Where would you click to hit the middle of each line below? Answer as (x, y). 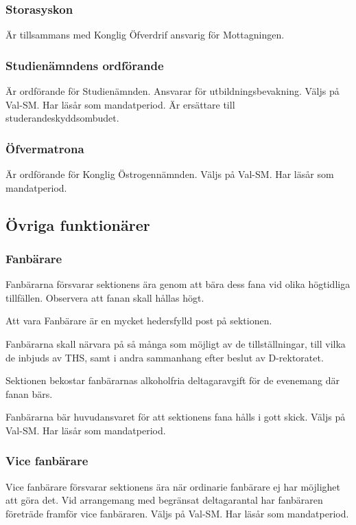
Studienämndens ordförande (85, 65)
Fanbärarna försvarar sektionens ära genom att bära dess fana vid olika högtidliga (178, 284)
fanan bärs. (29, 393)
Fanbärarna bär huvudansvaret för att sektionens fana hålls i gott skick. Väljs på (176, 417)
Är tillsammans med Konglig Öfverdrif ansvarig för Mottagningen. (145, 35)
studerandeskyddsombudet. (62, 118)
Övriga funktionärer (78, 224)
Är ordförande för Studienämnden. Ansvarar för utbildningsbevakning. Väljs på (173, 91)
